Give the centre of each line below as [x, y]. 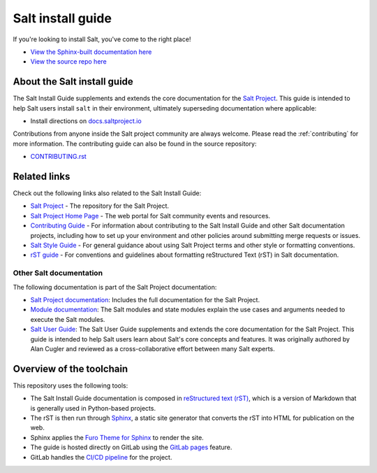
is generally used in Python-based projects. [93, 408]
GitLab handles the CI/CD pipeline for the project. [101, 457]
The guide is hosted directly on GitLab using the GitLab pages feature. [131, 447]
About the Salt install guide [73, 82]
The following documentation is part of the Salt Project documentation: [115, 287]
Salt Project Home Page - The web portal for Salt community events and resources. [150, 216]
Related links [42, 176]
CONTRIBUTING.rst [58, 157]
